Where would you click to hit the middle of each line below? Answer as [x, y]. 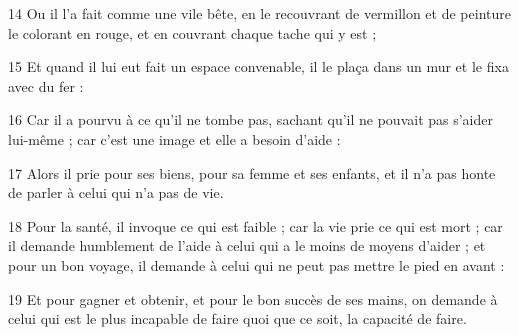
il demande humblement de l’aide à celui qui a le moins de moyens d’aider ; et [247, 245]
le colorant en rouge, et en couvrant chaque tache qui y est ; [192, 32]
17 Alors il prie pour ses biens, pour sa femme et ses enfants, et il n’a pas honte [252, 172]
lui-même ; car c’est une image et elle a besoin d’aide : [174, 138]
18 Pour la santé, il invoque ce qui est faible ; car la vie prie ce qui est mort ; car [255, 225]
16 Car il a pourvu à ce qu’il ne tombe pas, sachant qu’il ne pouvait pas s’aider [250, 119]
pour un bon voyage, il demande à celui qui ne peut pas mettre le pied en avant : [256, 264]
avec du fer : [46, 85]
